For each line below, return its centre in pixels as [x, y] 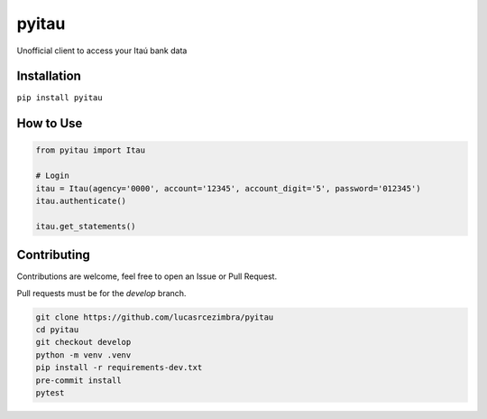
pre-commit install [78, 380]
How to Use [50, 123]
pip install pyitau [60, 98]
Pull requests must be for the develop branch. [101, 293]
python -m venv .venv [83, 355]
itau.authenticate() [81, 201]
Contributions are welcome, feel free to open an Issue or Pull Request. [147, 276]
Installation [49, 76]
